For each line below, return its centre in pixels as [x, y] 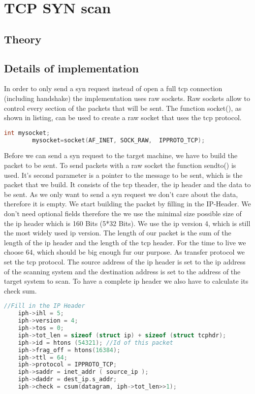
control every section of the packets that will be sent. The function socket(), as [123, 108]
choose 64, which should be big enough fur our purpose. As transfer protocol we [125, 252]
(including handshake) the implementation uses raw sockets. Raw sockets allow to [127, 98]
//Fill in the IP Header [45, 306]
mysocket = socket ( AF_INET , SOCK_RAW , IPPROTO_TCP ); [119, 140]
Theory [23, 39]
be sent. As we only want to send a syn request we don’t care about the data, [121, 194]
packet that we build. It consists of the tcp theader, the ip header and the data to [127, 184]
